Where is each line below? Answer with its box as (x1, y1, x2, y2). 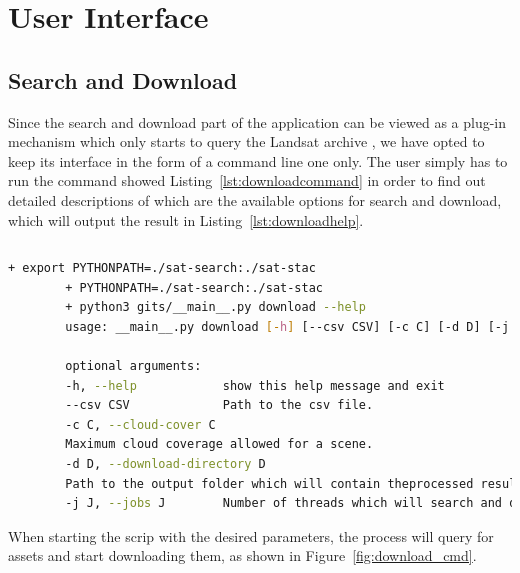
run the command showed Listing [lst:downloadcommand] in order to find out (8, 170, 486, 191)
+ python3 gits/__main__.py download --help (65, 300, 366, 315)
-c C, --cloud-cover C (65, 417, 216, 432)
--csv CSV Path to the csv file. (65, 398, 374, 413)
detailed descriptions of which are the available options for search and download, (8, 189, 502, 210)
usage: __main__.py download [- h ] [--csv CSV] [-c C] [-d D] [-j (65, 319, 510, 334)
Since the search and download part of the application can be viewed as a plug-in (8, 111, 507, 132)
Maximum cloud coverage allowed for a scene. (65, 437, 374, 452)
